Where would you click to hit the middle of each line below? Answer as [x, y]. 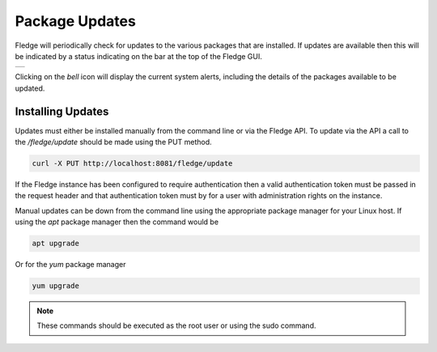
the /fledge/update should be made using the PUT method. [113, 142]
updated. [30, 88]
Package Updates [76, 21]
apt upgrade [56, 244]
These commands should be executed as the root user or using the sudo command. [176, 326]
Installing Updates [62, 111]
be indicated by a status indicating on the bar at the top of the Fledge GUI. [139, 56]
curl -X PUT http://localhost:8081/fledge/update [132, 163]
